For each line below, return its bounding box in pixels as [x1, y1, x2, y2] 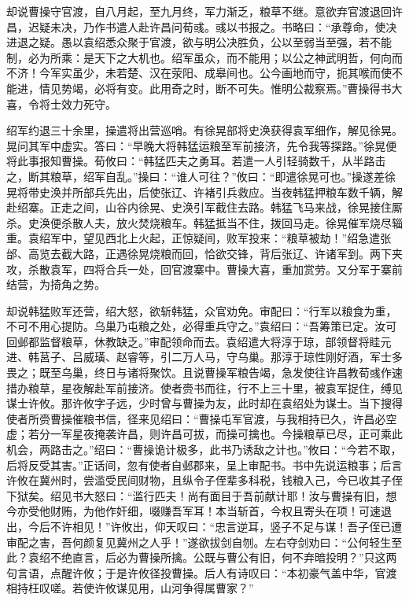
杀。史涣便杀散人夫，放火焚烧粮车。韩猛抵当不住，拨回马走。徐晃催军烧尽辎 [6, 214, 403, 230]
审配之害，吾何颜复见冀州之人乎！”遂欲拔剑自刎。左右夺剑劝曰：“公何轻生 [6, 533, 392, 550]
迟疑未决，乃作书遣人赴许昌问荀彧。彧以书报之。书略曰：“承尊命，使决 [28, 18, 397, 35]
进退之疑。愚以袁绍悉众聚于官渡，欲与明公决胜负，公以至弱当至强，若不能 [6, 34, 392, 50]
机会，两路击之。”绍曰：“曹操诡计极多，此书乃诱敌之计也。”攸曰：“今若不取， [6, 441, 402, 458]
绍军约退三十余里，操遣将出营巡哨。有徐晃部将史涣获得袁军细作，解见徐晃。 [6, 122, 403, 138]
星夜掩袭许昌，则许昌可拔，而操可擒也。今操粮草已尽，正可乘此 [72, 426, 403, 442]
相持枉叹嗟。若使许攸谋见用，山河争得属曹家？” [6, 580, 254, 596]
